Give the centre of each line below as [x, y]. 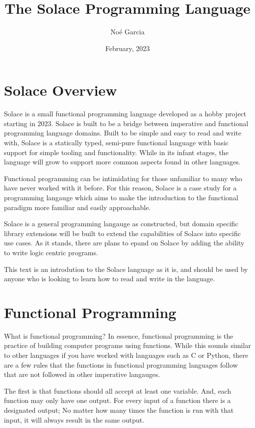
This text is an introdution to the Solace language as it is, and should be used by [126, 269]
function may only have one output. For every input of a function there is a [117, 400]
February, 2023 [127, 48]
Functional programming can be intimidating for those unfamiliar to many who [123, 178]
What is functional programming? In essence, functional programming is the [119, 335]
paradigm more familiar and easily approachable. [77, 207]
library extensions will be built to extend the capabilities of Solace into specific [123, 233]
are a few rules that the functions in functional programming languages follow [121, 364]
